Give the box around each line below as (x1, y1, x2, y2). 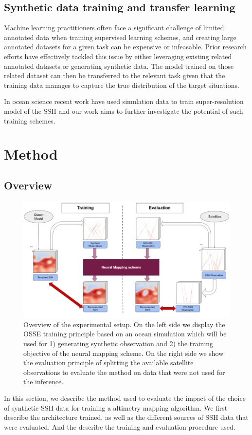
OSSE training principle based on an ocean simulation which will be (23, 329, 227, 339)
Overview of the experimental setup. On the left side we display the (23, 319, 225, 329)
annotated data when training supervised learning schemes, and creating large (4, 32, 236, 42)
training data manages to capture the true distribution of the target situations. (4, 80, 239, 90)
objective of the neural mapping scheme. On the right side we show (23, 348, 224, 358)
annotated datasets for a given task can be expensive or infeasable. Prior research (4, 41, 247, 52)
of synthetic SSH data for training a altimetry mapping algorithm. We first (4, 402, 228, 413)
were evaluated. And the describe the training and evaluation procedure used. (4, 421, 235, 432)
